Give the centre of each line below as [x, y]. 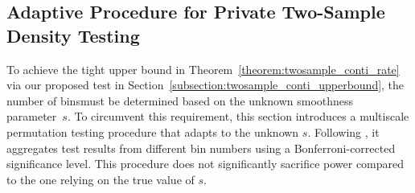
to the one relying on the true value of [101, 179]
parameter [32, 116]
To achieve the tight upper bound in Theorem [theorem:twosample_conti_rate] [203, 69]
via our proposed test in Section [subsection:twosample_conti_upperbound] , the [205, 85]
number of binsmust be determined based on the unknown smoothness [180, 100]
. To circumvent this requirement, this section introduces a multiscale [238, 116]
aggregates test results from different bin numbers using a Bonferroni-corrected [201, 148]
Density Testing [73, 35]
